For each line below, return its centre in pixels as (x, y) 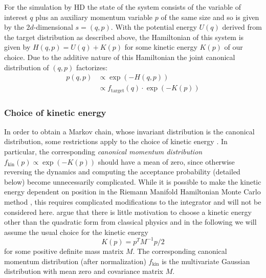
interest (16, 17)
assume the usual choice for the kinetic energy (76, 232)
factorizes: (92, 67)
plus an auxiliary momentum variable (94, 17)
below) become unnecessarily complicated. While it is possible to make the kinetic (133, 181)
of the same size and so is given (210, 17)
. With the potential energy (154, 27)
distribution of (27, 67)
